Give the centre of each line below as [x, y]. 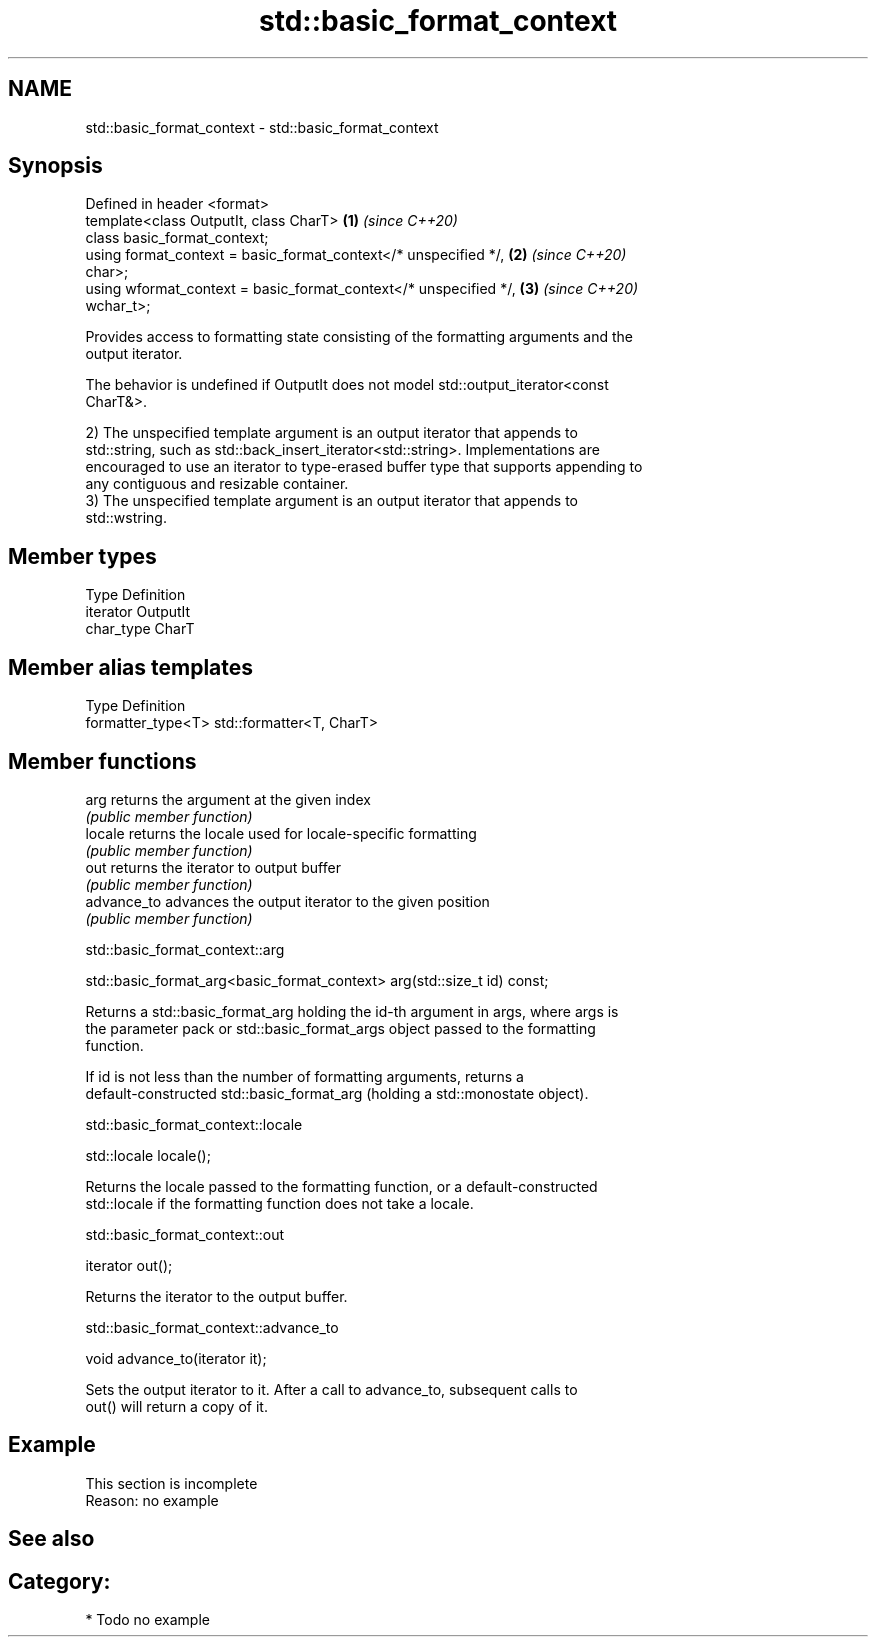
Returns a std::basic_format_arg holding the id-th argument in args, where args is [352, 1011]
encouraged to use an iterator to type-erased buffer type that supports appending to [364, 467]
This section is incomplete [171, 1483]
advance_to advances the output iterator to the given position [287, 901]
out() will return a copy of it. [176, 1406]
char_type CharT [140, 629]
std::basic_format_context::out [185, 1234]
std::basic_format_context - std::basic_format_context [262, 127]
